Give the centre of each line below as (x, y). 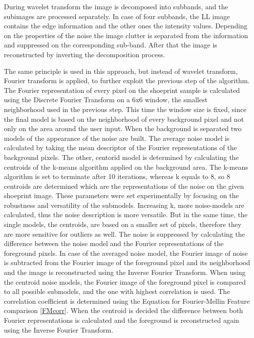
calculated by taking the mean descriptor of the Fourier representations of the (120, 147)
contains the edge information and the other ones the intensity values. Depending (126, 26)
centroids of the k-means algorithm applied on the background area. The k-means (126, 167)
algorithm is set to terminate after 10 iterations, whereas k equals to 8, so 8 (117, 176)
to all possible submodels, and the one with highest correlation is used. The (117, 291)
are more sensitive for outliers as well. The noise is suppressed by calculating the (125, 234)
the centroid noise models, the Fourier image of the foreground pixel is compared (125, 282)
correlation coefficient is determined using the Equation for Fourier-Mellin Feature (127, 301)
